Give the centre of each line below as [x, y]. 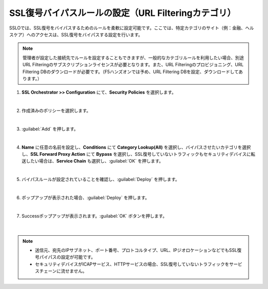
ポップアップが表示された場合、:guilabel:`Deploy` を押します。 [86, 197]
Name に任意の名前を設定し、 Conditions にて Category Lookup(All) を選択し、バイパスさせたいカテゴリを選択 [136, 147]
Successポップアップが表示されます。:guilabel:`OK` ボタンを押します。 [94, 216]
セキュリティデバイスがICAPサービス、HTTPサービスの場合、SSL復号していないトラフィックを [132, 264]
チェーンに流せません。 [63, 271]
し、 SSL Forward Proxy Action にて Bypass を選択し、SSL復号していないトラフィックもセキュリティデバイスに [136, 154]
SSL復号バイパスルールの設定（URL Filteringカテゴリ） [123, 13]
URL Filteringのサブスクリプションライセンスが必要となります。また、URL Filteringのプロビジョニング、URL [133, 65]
